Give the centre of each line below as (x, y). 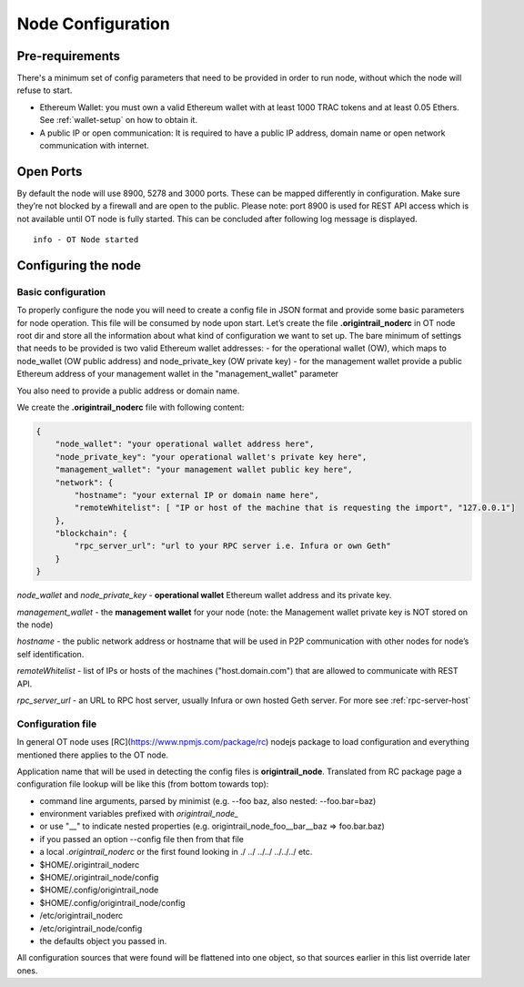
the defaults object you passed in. (103, 941)
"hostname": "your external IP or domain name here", (196, 495)
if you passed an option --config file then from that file (142, 839)
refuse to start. (45, 90)
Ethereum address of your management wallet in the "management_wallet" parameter (178, 374)
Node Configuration (93, 24)
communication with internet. (94, 146)
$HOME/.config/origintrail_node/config (112, 902)
